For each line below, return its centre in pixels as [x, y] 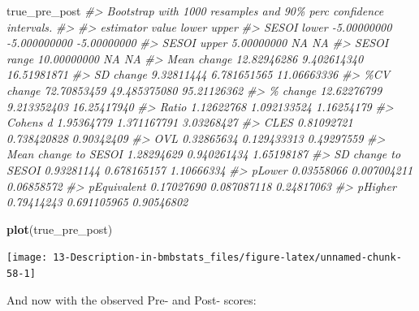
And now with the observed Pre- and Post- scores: [132, 299]
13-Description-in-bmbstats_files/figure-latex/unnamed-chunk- [227, 258]
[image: [27, 258]
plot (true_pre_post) [60, 229]
